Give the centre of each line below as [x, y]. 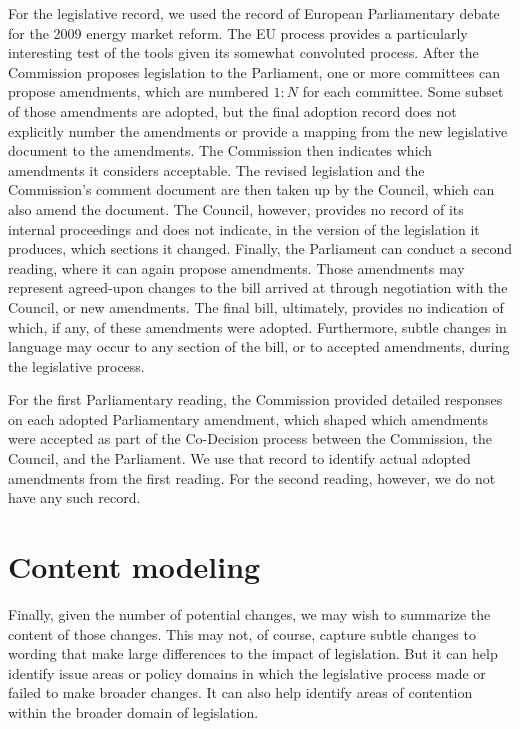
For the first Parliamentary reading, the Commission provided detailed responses [255, 399]
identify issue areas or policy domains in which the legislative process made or [247, 672]
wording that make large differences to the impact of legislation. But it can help [253, 653]
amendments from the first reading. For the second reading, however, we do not [252, 477]
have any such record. [74, 497]
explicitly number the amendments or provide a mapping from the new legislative [258, 130]
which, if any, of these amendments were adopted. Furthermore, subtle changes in [257, 326]
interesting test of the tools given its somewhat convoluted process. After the [243, 52]
